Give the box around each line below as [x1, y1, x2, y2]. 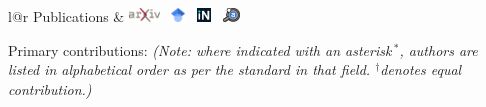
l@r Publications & [8, 6, 125, 26]
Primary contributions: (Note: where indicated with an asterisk [8, 39, 392, 60]
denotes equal [380, 59, 462, 80]
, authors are [399, 39, 478, 60]
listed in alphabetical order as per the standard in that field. [8, 59, 371, 80]
